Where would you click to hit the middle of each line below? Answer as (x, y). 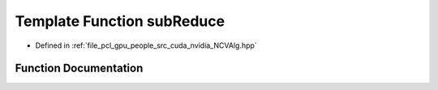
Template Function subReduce (120, 21)
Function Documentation (79, 69)
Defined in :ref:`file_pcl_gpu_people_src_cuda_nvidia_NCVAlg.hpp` (146, 45)
